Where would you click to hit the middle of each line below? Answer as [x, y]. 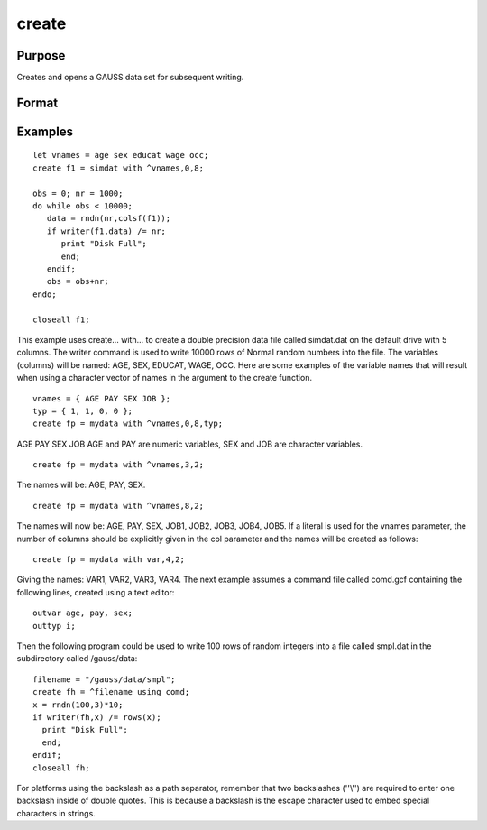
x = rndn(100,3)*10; [78, 705]
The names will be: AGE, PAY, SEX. [81, 485]
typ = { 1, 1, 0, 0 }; [83, 411]
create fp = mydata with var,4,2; [109, 560]
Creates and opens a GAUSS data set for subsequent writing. [130, 78]
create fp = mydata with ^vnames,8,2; [119, 506]
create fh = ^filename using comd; [111, 692]
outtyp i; [54, 626]
